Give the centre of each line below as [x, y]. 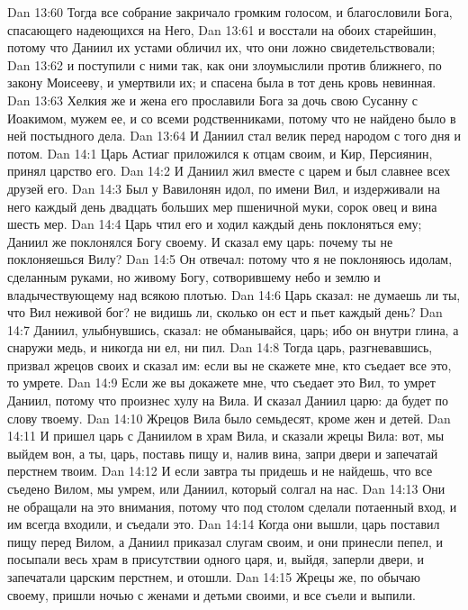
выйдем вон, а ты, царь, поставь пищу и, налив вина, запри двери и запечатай [223, 453]
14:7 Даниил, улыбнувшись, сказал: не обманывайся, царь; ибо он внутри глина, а [233, 329]
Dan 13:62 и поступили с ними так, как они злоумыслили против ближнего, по [225, 64]
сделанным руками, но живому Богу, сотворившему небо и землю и [194, 276]
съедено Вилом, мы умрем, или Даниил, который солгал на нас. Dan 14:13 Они [226, 489]
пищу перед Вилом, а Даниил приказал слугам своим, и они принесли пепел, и [225, 541]
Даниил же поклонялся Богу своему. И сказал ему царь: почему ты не [200, 241]
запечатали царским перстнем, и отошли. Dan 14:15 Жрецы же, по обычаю [214, 577]
